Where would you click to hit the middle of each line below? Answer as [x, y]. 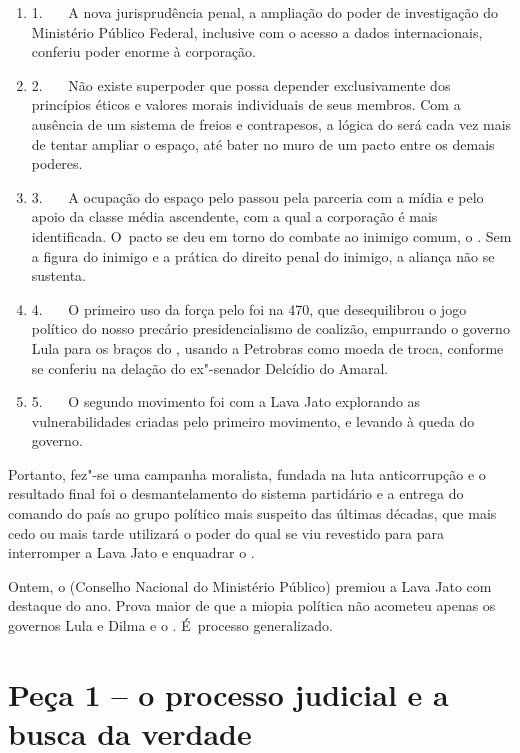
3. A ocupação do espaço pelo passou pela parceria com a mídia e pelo [257, 196]
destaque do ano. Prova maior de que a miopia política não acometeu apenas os [252, 605]
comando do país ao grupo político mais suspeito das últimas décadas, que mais [252, 513]
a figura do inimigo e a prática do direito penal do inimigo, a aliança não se [263, 255]
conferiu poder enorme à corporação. [144, 51]
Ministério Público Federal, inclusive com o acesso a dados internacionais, [257, 31]
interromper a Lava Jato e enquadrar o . [131, 552]
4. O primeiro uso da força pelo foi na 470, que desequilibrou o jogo [249, 308]
